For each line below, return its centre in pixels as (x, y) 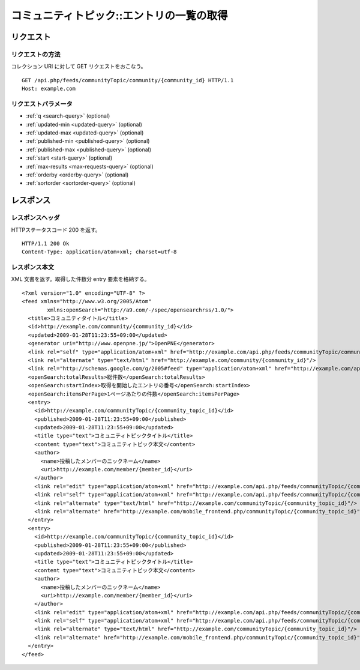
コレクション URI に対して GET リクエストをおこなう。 (79, 67)
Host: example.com (49, 89)
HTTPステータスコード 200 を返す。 (56, 230)
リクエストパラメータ (42, 104)
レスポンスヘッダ (35, 218)
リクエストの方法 (36, 54)
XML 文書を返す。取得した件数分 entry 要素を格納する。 (80, 279)
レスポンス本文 (33, 267)
